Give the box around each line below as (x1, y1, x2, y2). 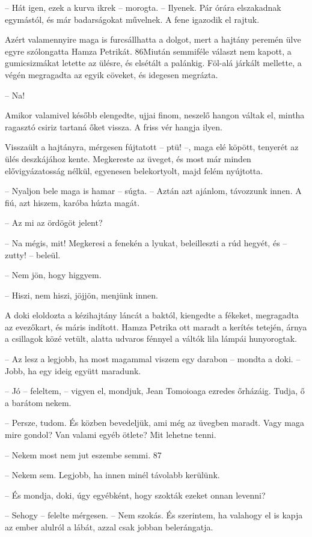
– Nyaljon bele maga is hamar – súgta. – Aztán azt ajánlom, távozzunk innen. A (5, 184, 302, 197)
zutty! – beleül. (5, 248, 61, 261)
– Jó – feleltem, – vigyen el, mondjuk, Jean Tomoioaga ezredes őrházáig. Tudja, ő (5, 384, 305, 397)
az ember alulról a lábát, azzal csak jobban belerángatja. (5, 521, 213, 533)
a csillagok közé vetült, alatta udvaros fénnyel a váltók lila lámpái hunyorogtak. (5, 332, 297, 345)
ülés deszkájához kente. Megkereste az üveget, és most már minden (5, 152, 251, 165)
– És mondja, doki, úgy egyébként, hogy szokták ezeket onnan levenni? (5, 488, 266, 501)
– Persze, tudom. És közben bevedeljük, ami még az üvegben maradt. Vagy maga (5, 416, 304, 429)
